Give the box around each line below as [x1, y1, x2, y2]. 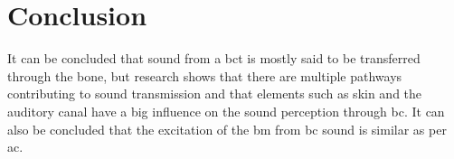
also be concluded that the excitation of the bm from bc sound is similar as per [7, 119, 447, 138]
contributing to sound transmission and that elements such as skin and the [7, 84, 422, 103]
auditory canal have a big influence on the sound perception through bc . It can [7, 101, 445, 120]
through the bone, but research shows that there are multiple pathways [7, 66, 402, 85]
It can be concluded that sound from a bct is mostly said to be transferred [7, 49, 421, 68]
